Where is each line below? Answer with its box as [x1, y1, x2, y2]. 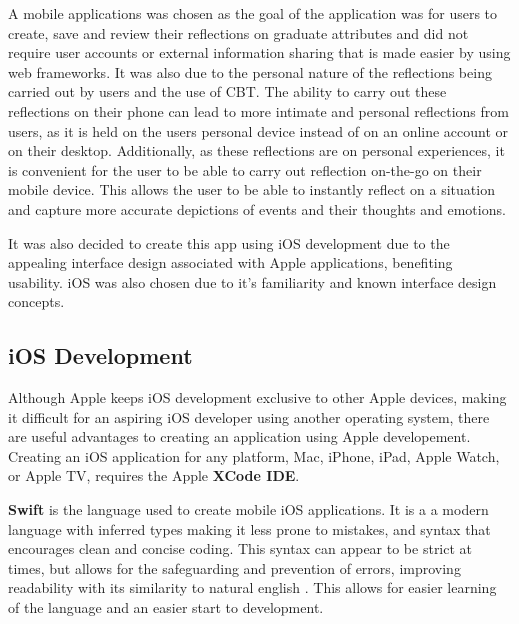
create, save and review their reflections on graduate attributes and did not [8, 22, 469, 43]
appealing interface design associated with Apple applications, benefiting [8, 252, 453, 273]
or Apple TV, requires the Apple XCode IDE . [8, 465, 300, 486]
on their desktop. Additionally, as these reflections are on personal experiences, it [8, 140, 505, 161]
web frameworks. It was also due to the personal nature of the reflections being [8, 61, 492, 82]
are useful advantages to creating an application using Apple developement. [8, 426, 471, 447]
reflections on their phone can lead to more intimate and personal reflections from [8, 100, 509, 121]
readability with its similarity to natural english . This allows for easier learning [8, 577, 497, 598]
